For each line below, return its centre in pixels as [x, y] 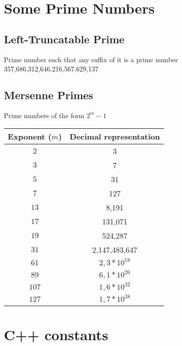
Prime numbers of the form [44, 115]
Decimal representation [115, 136]
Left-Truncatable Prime [64, 39]
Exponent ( [30, 136]
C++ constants [56, 334]
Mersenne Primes [49, 95]
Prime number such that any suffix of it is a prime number [91, 59]
